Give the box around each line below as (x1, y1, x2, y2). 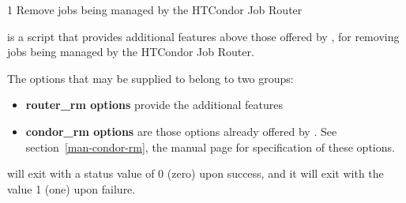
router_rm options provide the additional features (25, 96, 284, 113)
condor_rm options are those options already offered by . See (25, 122, 337, 139)
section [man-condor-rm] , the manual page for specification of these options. (25, 138, 395, 155)
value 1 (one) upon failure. (7, 180, 136, 197)
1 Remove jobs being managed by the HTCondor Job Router (7, 2, 303, 17)
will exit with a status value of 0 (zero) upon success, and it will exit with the (7, 165, 384, 182)
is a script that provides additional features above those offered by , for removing (7, 28, 400, 44)
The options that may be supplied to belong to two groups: (7, 70, 294, 86)
